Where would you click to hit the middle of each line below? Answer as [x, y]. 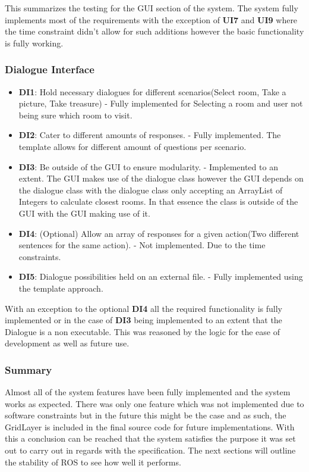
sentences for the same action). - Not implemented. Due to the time [142, 245]
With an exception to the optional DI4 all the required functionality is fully [144, 308]
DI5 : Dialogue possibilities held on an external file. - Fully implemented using [161, 276]
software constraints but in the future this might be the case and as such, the [146, 415]
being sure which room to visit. [75, 115]
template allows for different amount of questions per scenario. [133, 146]
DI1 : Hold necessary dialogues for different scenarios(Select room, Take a [152, 91]
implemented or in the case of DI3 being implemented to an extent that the [144, 320]
